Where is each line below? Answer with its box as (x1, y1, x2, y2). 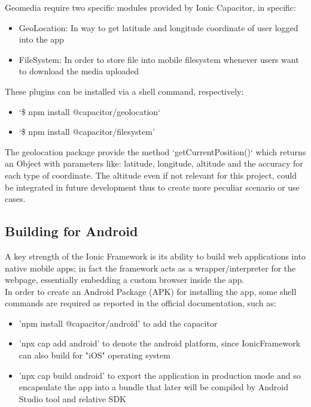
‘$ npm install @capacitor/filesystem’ (19, 125, 155, 138)
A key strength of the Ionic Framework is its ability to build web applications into (5, 249, 306, 262)
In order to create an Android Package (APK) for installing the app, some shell (5, 285, 297, 297)
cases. (5, 192, 26, 205)
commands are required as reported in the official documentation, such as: (5, 297, 276, 309)
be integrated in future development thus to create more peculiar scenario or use (5, 180, 300, 193)
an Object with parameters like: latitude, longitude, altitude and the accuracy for (5, 157, 303, 170)
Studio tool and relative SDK (19, 392, 126, 405)
